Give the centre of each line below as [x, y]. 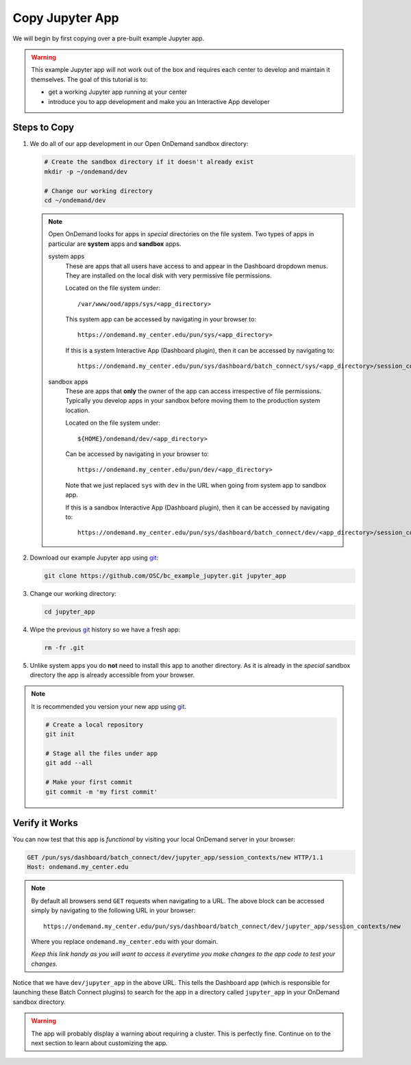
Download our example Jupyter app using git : [94, 557]
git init [60, 734]
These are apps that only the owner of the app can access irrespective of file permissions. [194, 391]
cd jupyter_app [70, 612]
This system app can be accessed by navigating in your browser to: [161, 319]
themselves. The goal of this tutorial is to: [89, 79]
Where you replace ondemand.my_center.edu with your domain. [125, 941]
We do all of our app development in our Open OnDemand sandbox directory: [139, 144]
